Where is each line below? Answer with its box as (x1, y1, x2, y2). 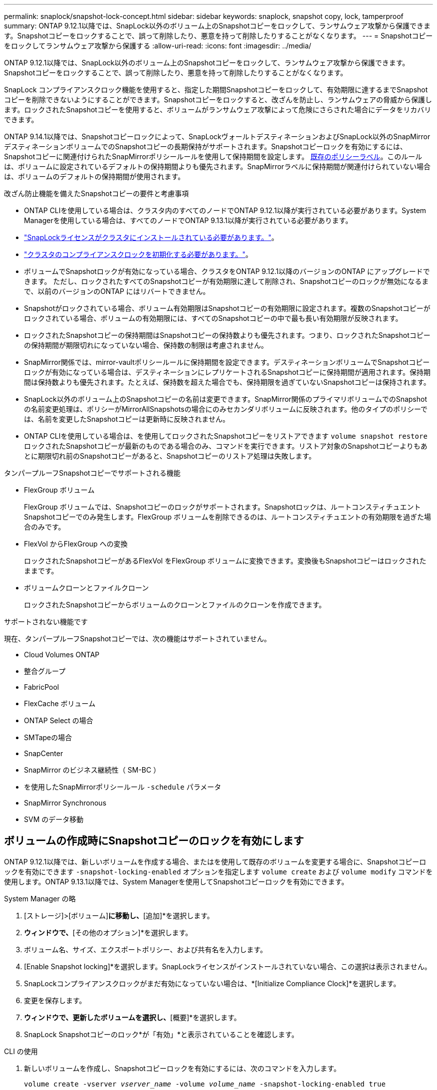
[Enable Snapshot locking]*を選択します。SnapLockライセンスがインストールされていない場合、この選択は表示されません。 (24, 962, 432, 971)
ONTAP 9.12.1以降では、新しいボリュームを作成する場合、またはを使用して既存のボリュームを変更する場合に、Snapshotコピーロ (4, 857, 427, 866)
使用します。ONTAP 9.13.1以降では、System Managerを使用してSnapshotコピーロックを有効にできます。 (4, 877, 349, 886)
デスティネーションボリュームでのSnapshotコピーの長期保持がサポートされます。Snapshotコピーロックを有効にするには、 (4, 142, 407, 151)
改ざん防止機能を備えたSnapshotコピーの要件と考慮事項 (4, 189, 189, 198)
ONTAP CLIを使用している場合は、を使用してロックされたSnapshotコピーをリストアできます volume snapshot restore (24, 432, 428, 440)
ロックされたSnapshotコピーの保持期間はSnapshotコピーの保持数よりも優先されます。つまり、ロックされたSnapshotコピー (24, 331, 431, 339)
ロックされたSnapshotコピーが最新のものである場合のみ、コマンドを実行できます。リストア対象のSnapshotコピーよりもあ (24, 442, 428, 450)
